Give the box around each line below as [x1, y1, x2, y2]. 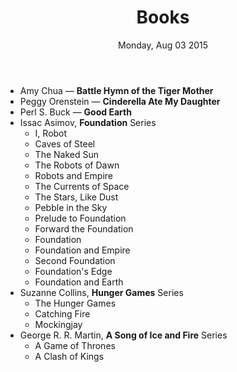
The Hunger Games [34, 297, 117, 309]
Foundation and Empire [34, 244, 131, 256]
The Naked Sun [34, 148, 99, 160]
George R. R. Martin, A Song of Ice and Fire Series [19, 329, 228, 341]
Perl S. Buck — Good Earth [19, 106, 132, 118]
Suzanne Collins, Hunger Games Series [19, 286, 184, 298]
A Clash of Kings [34, 350, 105, 362]
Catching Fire [34, 307, 91, 320]
